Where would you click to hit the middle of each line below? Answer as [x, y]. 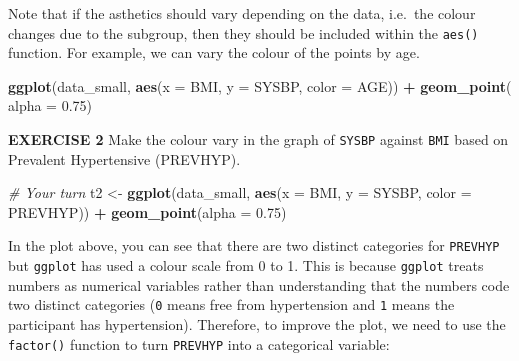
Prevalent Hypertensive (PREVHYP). [124, 158]
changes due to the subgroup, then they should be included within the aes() [243, 32]
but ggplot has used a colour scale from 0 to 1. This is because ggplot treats [246, 265]
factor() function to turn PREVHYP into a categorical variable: [199, 343]
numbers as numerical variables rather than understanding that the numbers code [259, 284]
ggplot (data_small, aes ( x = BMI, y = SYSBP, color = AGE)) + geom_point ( [260, 85]
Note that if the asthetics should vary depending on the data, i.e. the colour [242, 13]
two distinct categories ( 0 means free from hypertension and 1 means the [231, 304]
